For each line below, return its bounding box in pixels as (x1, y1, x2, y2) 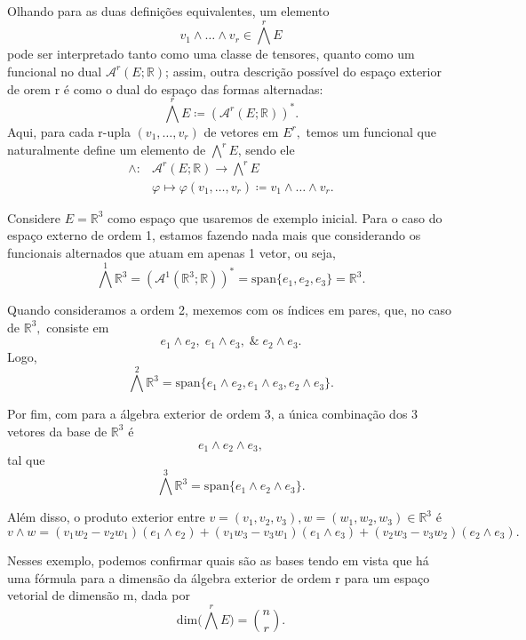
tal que (7, 450, 45, 468)
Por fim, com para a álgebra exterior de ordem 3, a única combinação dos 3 (7, 404, 418, 423)
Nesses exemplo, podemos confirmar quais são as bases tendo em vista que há (7, 550, 429, 569)
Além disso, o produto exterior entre (7, 508, 205, 526)
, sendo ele (237, 140, 295, 158)
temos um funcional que (306, 122, 436, 140)
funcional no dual (7, 61, 102, 80)
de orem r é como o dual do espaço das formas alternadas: (7, 79, 323, 98)
